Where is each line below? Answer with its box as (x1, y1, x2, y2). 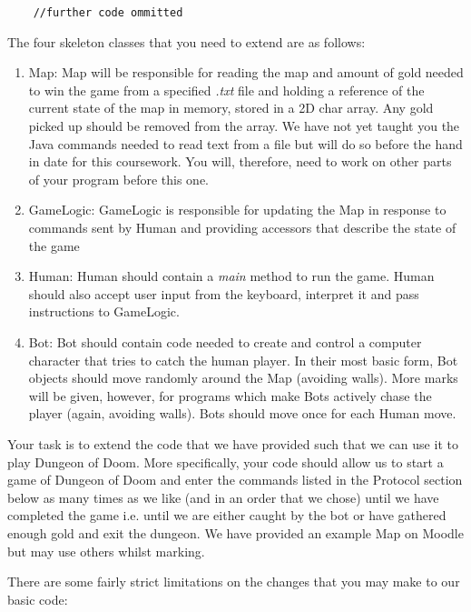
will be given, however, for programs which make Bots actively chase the (28, 386, 432, 405)
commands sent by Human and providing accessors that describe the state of (28, 218, 456, 236)
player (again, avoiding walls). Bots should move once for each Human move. (28, 404, 456, 423)
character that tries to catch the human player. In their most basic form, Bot (28, 350, 458, 369)
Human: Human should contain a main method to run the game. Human (28, 266, 435, 286)
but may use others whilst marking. (7, 541, 205, 560)
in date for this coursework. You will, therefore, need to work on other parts (28, 152, 452, 171)
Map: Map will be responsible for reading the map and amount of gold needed (28, 63, 464, 82)
